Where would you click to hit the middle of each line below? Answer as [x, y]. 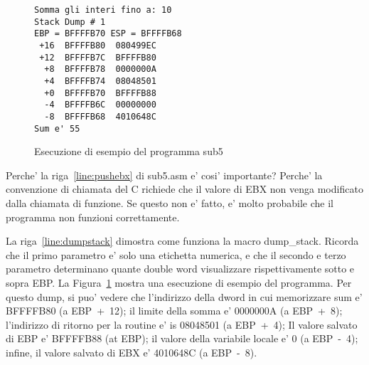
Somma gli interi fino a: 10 [103, 10]
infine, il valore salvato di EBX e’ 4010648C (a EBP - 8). [132, 352]
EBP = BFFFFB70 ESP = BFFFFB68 [108, 34]
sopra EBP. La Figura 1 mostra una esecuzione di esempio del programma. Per [179, 282]
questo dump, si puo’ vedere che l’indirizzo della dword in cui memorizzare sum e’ [184, 296]
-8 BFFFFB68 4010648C [100, 116]
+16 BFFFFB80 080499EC [98, 45]
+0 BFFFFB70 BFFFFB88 [100, 93]
